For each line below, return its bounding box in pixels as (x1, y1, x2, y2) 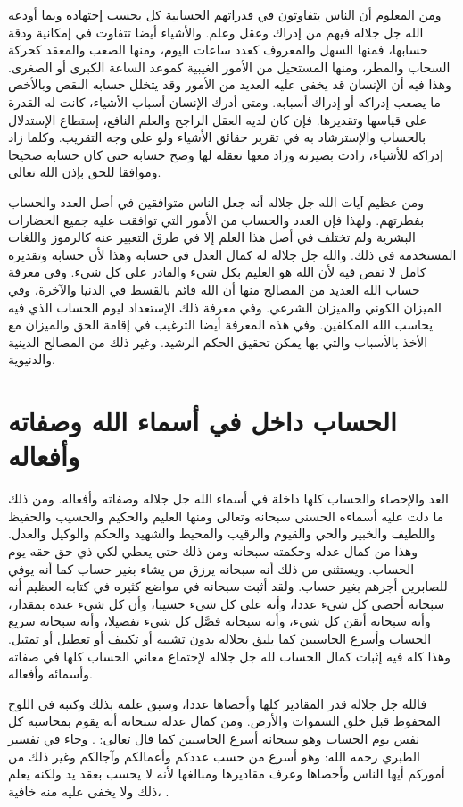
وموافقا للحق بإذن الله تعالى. (8, 162, 161, 181)
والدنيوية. (8, 350, 55, 369)
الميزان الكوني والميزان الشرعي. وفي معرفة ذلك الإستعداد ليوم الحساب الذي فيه (8, 297, 442, 316)
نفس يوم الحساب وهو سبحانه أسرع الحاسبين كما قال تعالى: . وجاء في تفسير (8, 728, 420, 747)
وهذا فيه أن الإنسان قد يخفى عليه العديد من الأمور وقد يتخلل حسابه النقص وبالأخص (8, 75, 451, 94)
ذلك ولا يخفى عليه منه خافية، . (8, 781, 169, 800)
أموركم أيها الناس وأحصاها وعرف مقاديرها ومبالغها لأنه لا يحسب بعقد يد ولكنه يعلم (8, 764, 445, 783)
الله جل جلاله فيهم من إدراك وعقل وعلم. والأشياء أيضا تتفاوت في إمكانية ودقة (8, 22, 424, 41)
